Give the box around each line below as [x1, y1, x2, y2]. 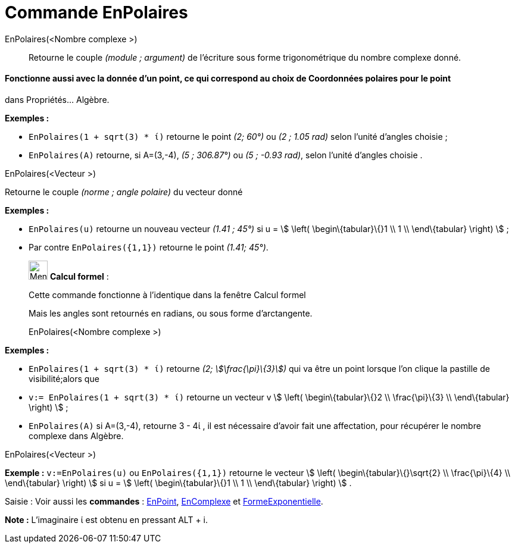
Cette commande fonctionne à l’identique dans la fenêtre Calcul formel [29, 289, 306, 300]
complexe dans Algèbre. [29, 430, 124, 441]
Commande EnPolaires [5, 2, 188, 23]
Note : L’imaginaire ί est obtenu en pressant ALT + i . [5, 514, 208, 525]
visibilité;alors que [29, 373, 99, 384]
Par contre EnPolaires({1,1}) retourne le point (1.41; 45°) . [29, 242, 269, 252]
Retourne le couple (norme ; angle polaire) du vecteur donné [5, 186, 243, 197]
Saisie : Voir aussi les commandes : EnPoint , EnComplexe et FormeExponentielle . [5, 496, 323, 506]
